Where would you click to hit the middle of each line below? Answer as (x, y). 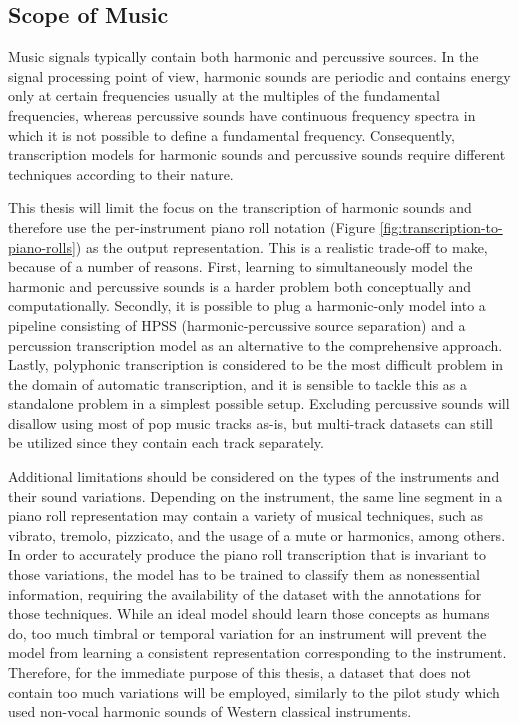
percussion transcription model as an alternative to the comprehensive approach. (255, 344)
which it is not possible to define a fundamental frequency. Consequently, (231, 134)
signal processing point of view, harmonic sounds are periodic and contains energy (259, 75)
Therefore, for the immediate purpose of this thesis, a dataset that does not (239, 672)
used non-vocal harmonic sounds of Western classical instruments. (210, 711)
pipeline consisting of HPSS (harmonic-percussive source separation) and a (237, 324)
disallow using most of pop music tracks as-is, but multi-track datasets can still (250, 422)
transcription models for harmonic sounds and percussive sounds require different (257, 154)
